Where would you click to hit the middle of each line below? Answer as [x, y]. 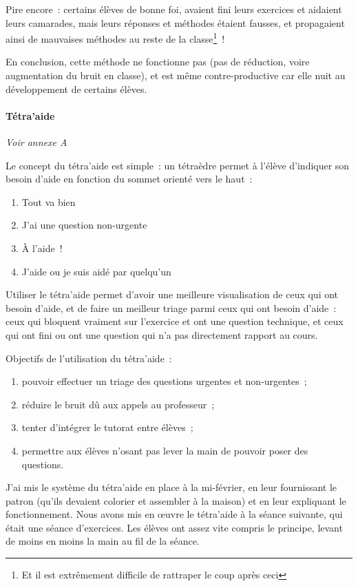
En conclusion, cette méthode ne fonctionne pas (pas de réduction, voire [158, 62]
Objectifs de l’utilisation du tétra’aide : [89, 358]
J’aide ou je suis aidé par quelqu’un [96, 271]
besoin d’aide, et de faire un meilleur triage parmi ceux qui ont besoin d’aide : [171, 307]
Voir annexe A [36, 142]
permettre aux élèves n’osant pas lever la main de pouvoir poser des [165, 450]
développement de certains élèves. [76, 88]
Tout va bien [49, 201]
